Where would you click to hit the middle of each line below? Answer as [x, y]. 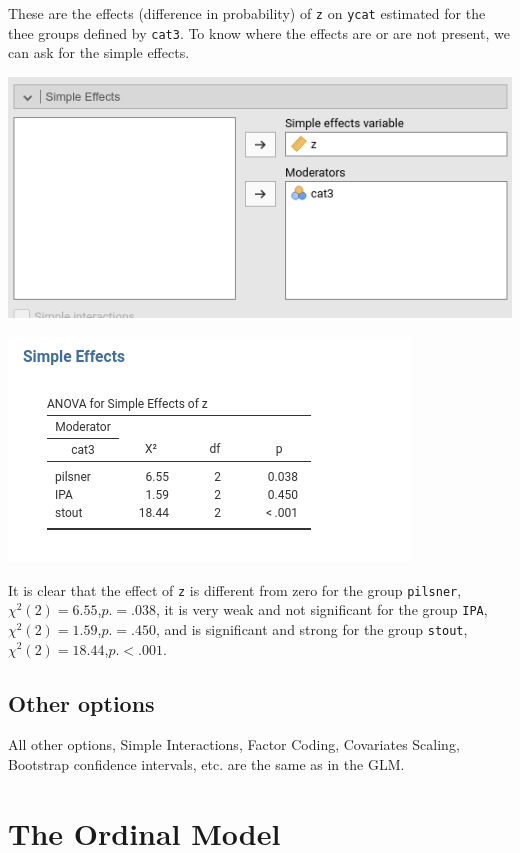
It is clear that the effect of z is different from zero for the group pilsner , [235, 589]
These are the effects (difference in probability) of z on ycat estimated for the [247, 13]
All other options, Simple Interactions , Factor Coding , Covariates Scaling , [234, 744]
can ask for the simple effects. [99, 52]
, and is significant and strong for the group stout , [311, 628]
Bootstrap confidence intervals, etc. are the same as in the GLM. [206, 763]
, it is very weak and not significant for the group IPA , [321, 609]
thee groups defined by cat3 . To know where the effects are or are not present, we [259, 32]
